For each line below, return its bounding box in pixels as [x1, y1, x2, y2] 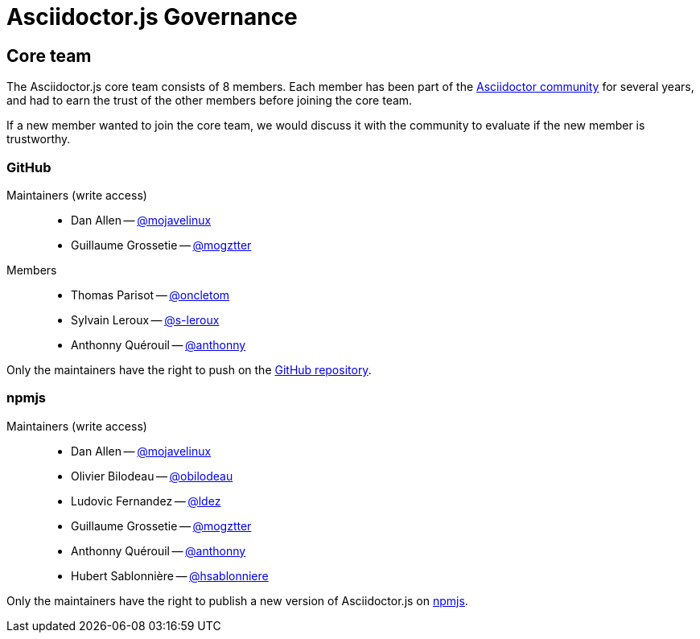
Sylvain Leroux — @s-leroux [71, 312, 220, 327]
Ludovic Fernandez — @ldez [71, 493, 221, 508]
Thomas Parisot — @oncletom [71, 287, 230, 302]
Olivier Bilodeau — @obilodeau [71, 468, 233, 483]
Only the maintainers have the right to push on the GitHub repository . [6, 362, 372, 377]
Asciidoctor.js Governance [6, 3, 298, 31]
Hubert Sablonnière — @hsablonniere [71, 568, 269, 583]
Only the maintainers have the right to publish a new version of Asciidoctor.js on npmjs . [6, 593, 468, 608]
